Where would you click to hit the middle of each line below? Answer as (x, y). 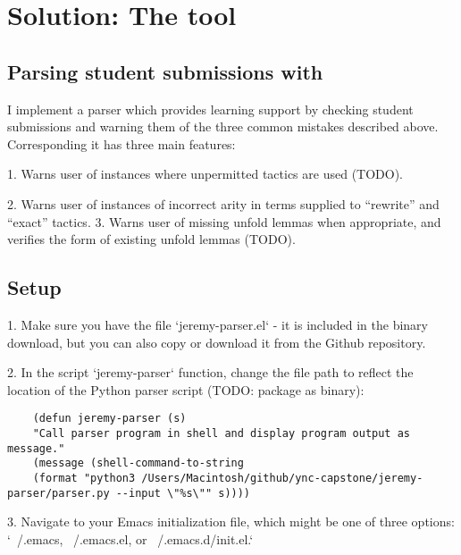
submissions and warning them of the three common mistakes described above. (223, 126)
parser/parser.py (59, 493)
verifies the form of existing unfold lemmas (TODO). (151, 239)
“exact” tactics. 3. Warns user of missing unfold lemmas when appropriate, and (224, 221)
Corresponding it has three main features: (122, 143)
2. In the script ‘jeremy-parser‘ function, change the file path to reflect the (210, 372)
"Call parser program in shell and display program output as (222, 433)
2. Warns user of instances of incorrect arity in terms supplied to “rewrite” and (223, 203)
